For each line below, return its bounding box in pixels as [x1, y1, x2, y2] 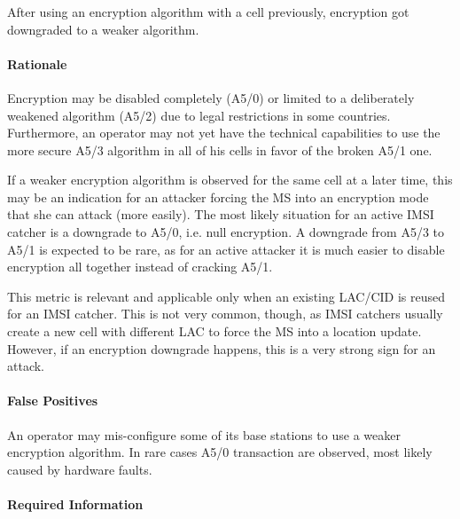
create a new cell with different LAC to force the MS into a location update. [7, 322, 422, 341]
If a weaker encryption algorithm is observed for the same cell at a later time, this [7, 170, 453, 189]
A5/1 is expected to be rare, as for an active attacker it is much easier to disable [7, 240, 445, 258]
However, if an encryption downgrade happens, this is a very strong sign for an [7, 339, 436, 358]
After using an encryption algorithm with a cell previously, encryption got [7, 2, 409, 20]
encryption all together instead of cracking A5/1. [7, 257, 273, 276]
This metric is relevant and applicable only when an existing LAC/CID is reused [7, 287, 445, 305]
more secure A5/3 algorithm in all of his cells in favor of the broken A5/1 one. [7, 140, 433, 159]
